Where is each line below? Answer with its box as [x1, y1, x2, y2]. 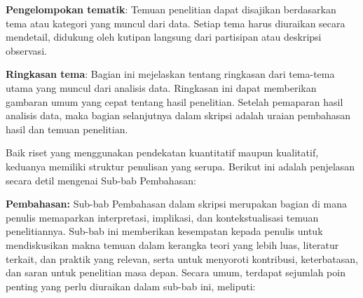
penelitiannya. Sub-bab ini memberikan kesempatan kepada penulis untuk [6, 224, 323, 238]
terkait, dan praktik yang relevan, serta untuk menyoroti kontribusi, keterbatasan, [6, 251, 359, 266]
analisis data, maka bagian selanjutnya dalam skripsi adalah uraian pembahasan [6, 108, 351, 123]
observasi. [6, 43, 47, 57]
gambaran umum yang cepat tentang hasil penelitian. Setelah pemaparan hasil [6, 94, 343, 109]
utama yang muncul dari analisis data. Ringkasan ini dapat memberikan [6, 80, 317, 95]
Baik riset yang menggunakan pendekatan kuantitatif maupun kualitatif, [6, 145, 319, 160]
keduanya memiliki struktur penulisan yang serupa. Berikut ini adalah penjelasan [6, 158, 355, 173]
